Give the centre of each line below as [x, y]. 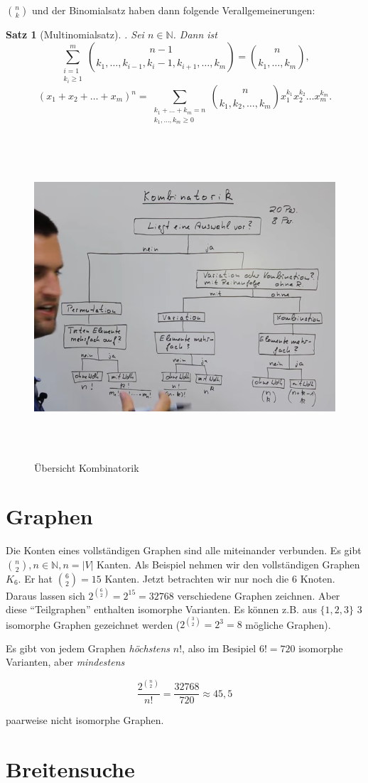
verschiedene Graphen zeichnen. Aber [259, 595]
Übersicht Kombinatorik [87, 467]
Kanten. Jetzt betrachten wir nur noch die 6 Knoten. [220, 579]
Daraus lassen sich [45, 595]
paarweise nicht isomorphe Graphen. [85, 720]
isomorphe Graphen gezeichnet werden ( [93, 624]
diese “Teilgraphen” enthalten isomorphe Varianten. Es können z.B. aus [161, 609]
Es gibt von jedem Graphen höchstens [88, 648]
